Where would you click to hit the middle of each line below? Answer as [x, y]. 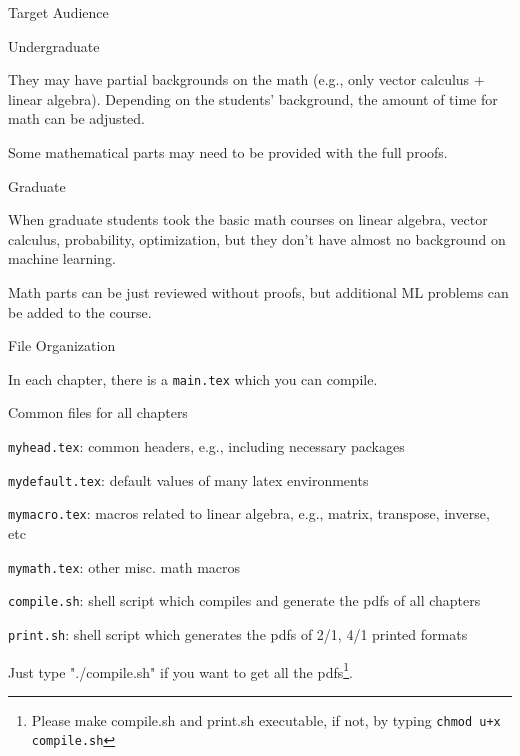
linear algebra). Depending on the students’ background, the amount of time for [253, 98]
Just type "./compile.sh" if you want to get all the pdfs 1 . [180, 670]
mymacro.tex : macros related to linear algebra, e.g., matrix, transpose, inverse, [249, 513]
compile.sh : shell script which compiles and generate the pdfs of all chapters [244, 600]
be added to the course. [80, 311]
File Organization [62, 345]
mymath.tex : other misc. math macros [124, 566]
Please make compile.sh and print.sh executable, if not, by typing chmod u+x [266, 719]
